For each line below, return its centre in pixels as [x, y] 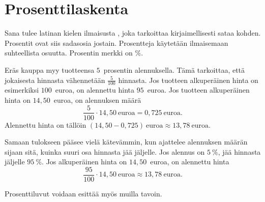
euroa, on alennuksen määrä [97, 99]
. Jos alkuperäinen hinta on [84, 162]
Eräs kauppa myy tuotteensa [50, 69]
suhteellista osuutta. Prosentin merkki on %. [74, 53]
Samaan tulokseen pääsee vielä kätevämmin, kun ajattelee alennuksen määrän [126, 142]
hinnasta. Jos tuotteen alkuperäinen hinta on [188, 80]
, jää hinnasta [239, 151]
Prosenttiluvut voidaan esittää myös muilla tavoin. [83, 194]
